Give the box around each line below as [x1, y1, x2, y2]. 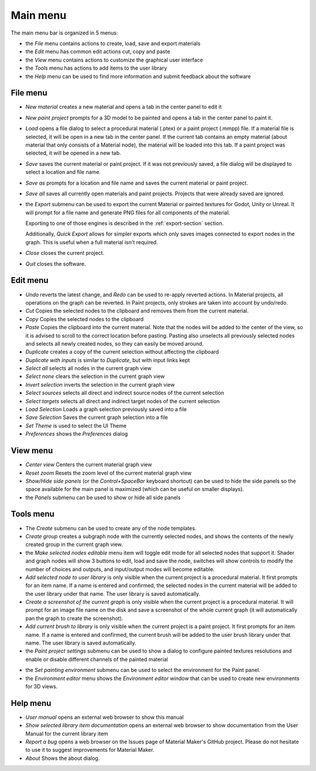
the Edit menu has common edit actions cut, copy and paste [25, 48, 170, 55]
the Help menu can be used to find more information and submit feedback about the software [25, 73, 251, 80]
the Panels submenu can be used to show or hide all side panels [25, 494, 181, 501]
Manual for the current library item [25, 730, 108, 737]
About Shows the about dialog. [25, 755, 100, 762]
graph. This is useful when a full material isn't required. [25, 238, 158, 245]
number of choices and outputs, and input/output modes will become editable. [25, 565, 215, 572]
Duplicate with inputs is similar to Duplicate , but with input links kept [25, 356, 190, 363]
